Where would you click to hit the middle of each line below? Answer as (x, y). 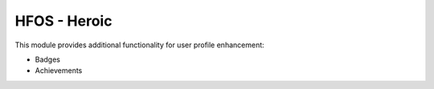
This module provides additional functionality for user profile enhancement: (139, 45)
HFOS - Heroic (63, 21)
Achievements (59, 71)
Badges (47, 59)
